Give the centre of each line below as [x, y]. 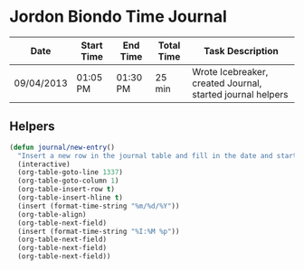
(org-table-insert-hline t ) [71, 198]
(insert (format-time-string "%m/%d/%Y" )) [99, 206]
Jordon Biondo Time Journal [119, 17]
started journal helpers [240, 94]
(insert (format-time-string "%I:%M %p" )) [99, 231]
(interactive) [44, 164]
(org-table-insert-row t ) [66, 190]
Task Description [241, 51]
